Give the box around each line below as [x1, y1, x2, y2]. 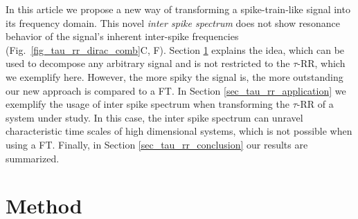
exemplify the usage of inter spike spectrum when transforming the [6, 97, 289, 111]
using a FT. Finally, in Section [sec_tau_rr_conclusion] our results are [6, 137, 308, 151]
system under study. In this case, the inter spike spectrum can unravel [6, 110, 303, 124]
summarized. [6, 151, 60, 165]
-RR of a [296, 97, 334, 111]
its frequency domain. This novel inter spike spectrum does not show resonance [6, 15, 340, 30]
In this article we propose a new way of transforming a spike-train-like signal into [6, 2, 350, 16]
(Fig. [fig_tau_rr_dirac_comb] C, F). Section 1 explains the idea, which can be [6, 42, 345, 57]
